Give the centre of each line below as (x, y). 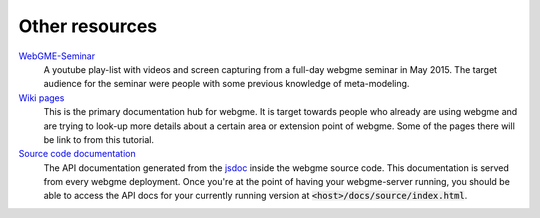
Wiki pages (41, 97)
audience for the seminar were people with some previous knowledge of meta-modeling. (226, 84)
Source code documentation (77, 154)
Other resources (88, 26)
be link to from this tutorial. (99, 139)
